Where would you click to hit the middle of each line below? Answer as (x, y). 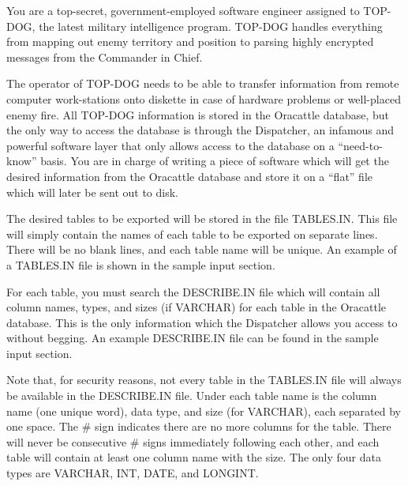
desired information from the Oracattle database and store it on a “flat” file (189, 176)
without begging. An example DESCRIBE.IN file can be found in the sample (193, 338)
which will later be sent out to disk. (92, 192)
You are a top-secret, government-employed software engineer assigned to (183, 10)
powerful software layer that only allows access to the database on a (170, 145)
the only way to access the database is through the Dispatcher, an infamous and (200, 130)
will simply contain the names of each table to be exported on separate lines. (192, 234)
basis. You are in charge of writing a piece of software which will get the (215, 161)
